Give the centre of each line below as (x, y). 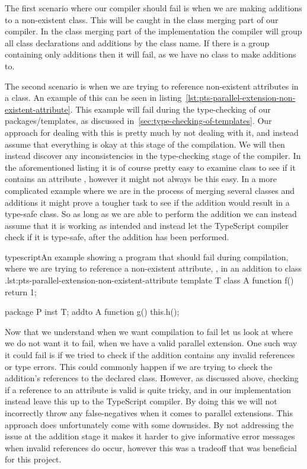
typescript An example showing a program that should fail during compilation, (147, 256)
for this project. (33, 459)
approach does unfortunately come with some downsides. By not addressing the (149, 424)
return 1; (21, 291)
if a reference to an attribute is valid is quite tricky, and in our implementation (148, 389)
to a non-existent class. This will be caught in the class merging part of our (142, 19)
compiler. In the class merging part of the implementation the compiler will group (153, 31)
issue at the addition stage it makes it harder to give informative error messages (150, 436)
